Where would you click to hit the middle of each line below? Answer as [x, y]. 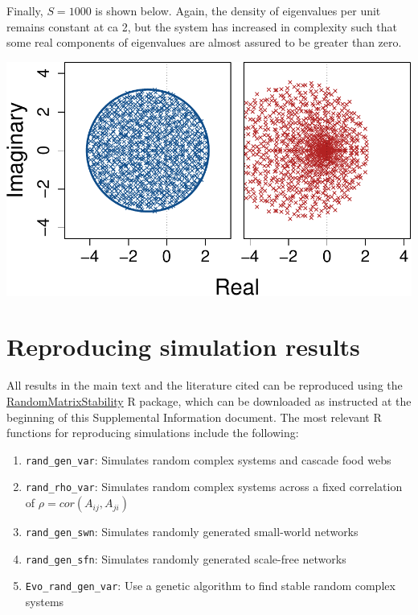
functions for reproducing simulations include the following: [153, 433]
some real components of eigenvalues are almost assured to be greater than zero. [204, 42]
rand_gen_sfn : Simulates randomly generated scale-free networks [186, 558]
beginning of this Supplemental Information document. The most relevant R [194, 417]
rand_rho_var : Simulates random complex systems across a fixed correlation [214, 487]
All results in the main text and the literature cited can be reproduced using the [205, 385]
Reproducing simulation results [183, 347]
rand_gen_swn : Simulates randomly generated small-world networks [192, 532]
